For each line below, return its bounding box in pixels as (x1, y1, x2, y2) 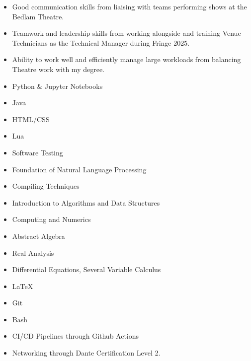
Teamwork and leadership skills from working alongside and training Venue (12, 28, 241, 38)
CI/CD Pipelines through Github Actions (12, 331, 139, 341)
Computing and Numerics (12, 214, 91, 224)
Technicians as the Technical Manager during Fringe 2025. (12, 37, 190, 48)
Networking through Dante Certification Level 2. (12, 348, 161, 358)
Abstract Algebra (12, 230, 65, 241)
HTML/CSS (12, 114, 50, 124)
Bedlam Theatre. (12, 11, 64, 21)
